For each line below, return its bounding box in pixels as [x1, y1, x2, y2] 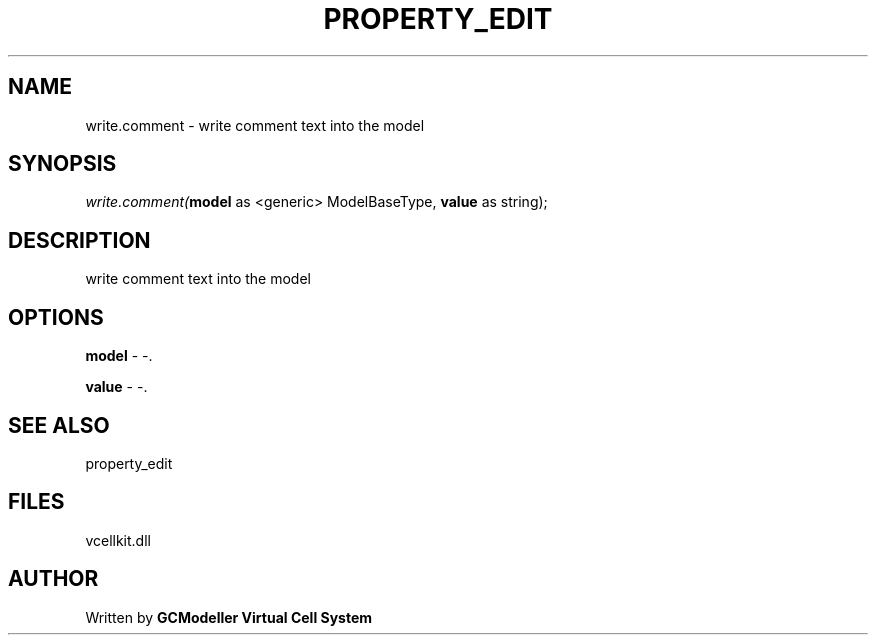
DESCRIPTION [8, 227, 151, 253]
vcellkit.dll [85, 531, 151, 549]
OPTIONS [8, 304, 104, 330]
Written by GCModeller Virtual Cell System [85, 608, 373, 626]
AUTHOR [8, 566, 99, 592]
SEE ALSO [8, 412, 110, 438]
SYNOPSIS [8, 151, 117, 177]
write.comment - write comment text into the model [85, 116, 425, 134]
